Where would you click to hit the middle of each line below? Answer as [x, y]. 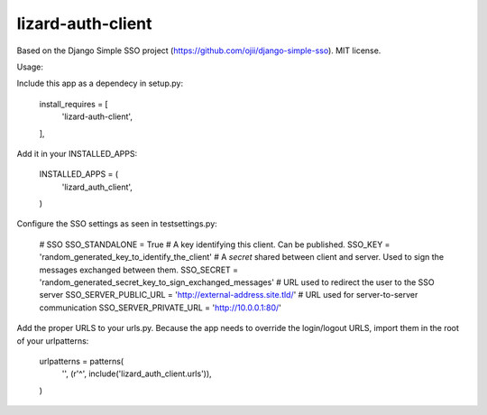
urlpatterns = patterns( [82, 361]
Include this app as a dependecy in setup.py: [100, 83]
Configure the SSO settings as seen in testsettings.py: [117, 224]
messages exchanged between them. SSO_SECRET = [139, 270]
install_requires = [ [74, 104]
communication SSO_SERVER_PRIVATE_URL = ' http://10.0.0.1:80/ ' [160, 308]
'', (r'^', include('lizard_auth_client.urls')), [137, 373]
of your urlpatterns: [53, 341]
